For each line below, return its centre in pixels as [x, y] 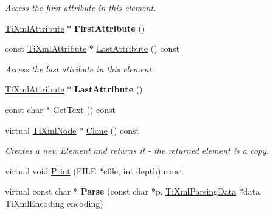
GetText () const [84, 109]
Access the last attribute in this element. [80, 68]
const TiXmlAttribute [46, 48]
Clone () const [113, 130]
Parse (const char [115, 191]
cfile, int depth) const [143, 171]
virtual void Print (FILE [51, 171]
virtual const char [38, 191]
